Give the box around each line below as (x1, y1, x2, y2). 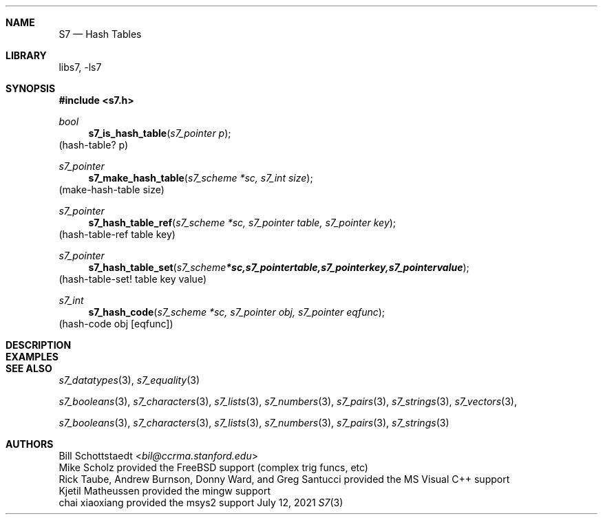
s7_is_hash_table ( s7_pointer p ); (88, 127, 231, 139)
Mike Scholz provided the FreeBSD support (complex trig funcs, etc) (59, 462, 368, 473)
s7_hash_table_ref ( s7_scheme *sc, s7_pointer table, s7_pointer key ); (88, 217, 396, 228)
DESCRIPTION (6, 339, 72, 351)
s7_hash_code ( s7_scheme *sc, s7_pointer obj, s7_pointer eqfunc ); (88, 306, 385, 318)
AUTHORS (6, 438, 54, 450)
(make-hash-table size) (59, 184, 165, 195)
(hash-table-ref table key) (59, 228, 176, 240)
